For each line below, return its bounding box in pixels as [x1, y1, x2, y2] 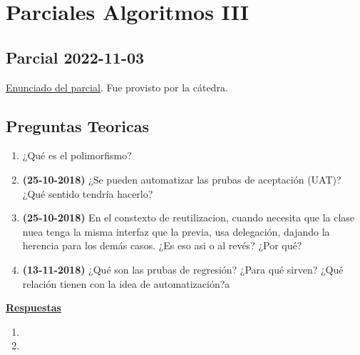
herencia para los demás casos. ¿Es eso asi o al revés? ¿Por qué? [22, 238, 302, 253]
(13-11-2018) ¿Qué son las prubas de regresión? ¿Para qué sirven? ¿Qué [22, 261, 344, 276]
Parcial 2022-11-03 [6, 46, 145, 68]
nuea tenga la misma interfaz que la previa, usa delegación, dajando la [22, 224, 330, 239]
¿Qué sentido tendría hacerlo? [22, 186, 153, 201]
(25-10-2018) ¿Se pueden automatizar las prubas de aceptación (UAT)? [22, 171, 341, 186]
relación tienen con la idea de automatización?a [22, 276, 230, 291]
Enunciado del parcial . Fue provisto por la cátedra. [6, 79, 228, 94]
